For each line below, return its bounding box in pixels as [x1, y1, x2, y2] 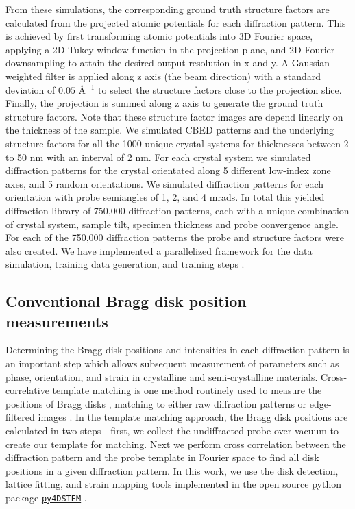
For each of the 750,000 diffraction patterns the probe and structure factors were [5, 230, 344, 245]
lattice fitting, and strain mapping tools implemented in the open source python [5, 477, 341, 491]
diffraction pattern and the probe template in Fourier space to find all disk [5, 450, 319, 464]
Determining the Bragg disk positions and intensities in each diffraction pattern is [5, 343, 350, 357]
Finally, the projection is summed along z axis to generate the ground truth [5, 96, 323, 110]
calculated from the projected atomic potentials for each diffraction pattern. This [5, 15, 346, 29]
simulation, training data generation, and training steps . [5, 257, 245, 271]
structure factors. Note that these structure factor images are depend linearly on [5, 109, 343, 123]
